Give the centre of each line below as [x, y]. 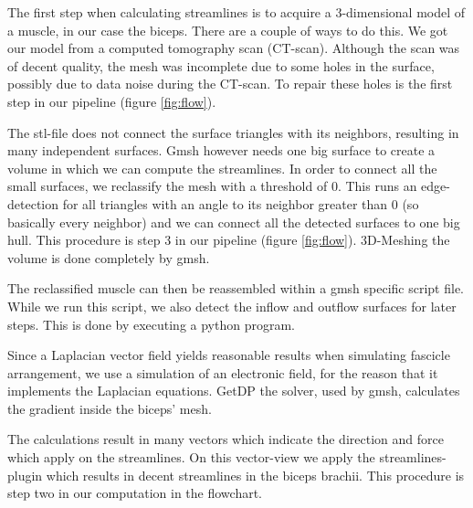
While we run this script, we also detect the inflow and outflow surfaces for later [232, 306]
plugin [25, 475]
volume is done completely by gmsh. [109, 257]
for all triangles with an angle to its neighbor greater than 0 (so [241, 203]
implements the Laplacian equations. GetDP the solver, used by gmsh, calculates [234, 391]
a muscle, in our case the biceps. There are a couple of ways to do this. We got [228, 30]
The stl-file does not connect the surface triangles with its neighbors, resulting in [233, 132]
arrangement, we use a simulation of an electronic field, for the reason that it [223, 372]
